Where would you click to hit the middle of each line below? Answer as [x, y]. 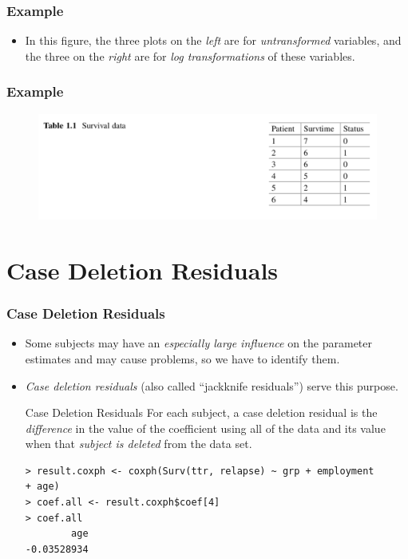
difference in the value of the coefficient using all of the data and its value [205, 428]
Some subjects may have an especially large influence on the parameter [198, 343]
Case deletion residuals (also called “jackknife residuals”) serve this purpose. [212, 385]
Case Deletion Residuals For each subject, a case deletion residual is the [201, 412]
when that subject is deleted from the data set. [139, 444]
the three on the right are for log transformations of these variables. [190, 56]
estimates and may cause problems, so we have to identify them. [182, 358]
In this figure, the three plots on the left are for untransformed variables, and [213, 40]
